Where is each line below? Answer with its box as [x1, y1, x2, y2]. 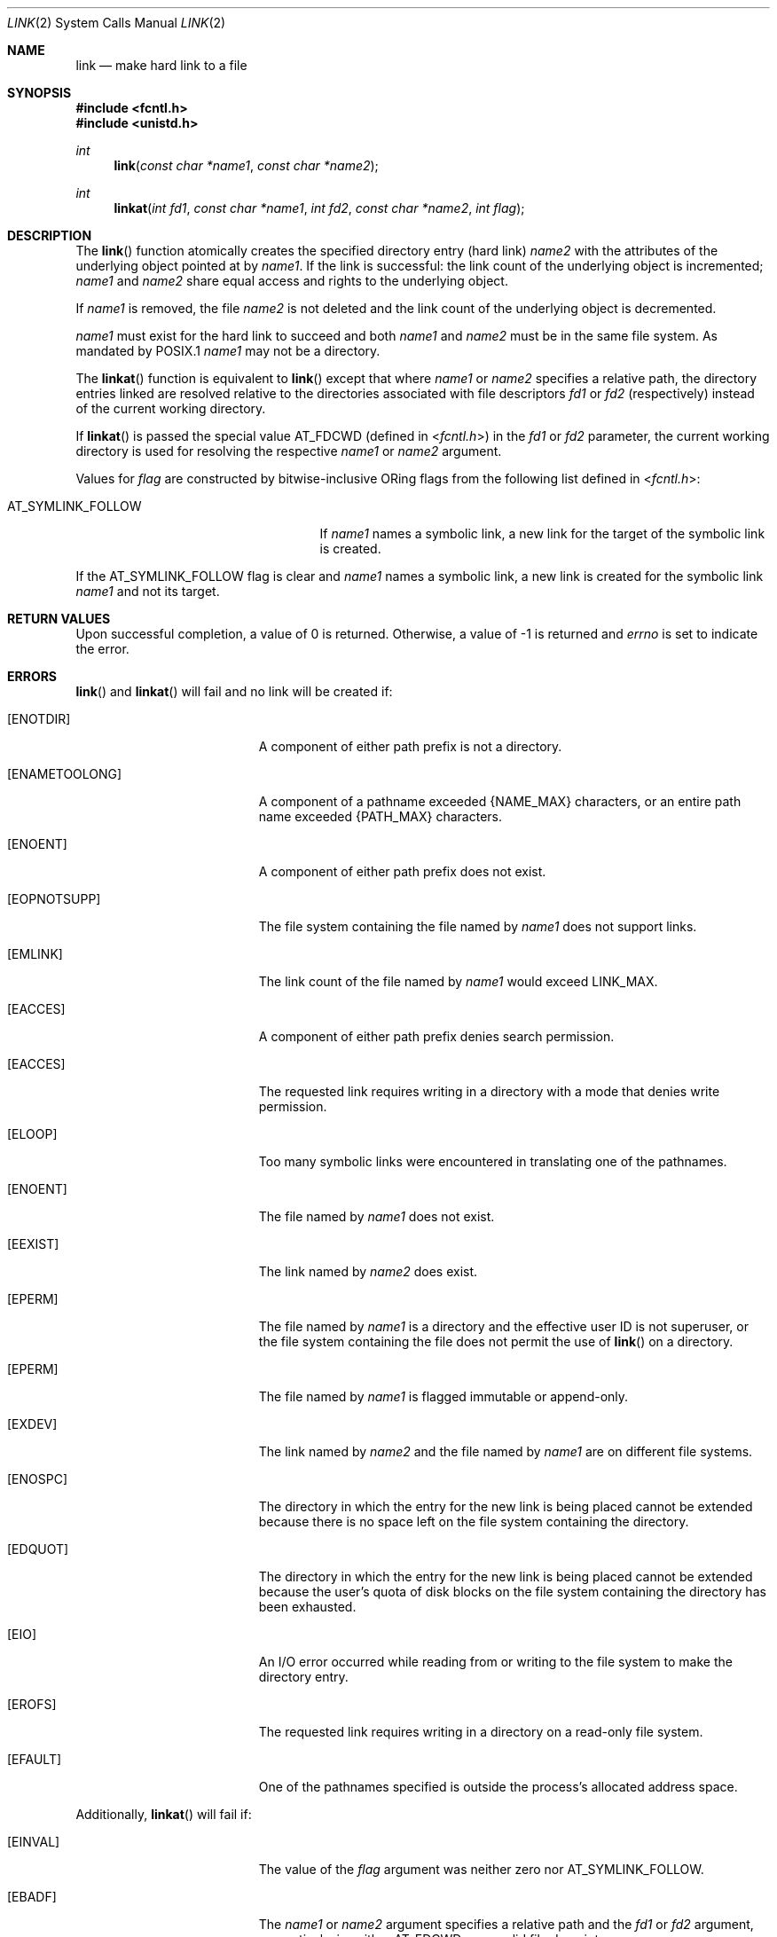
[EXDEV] [7, 1416, 58, 1431]
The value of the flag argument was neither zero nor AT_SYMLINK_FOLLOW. [258, 1862, 704, 1877]
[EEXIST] [7, 1236, 59, 1251]
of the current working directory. [75, 401, 266, 416]
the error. [75, 641, 129, 656]
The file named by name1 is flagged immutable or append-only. [258, 1389, 629, 1404]
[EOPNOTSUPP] [7, 891, 101, 906]
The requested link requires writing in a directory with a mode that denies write [258, 1084, 720, 1099]
